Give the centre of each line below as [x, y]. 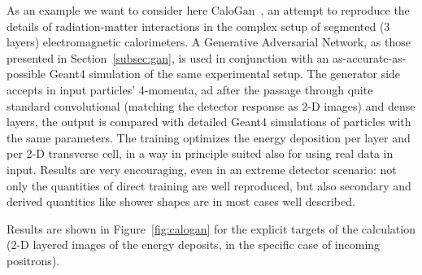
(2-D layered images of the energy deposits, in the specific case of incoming [194, 244]
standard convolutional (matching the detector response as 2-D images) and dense [211, 105]
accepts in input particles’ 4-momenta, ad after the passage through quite [190, 89]
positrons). [33, 260]
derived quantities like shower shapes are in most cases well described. [181, 201]
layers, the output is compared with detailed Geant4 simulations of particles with [209, 122]
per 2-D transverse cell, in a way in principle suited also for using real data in [200, 153]
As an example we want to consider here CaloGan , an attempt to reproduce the [208, 10]
